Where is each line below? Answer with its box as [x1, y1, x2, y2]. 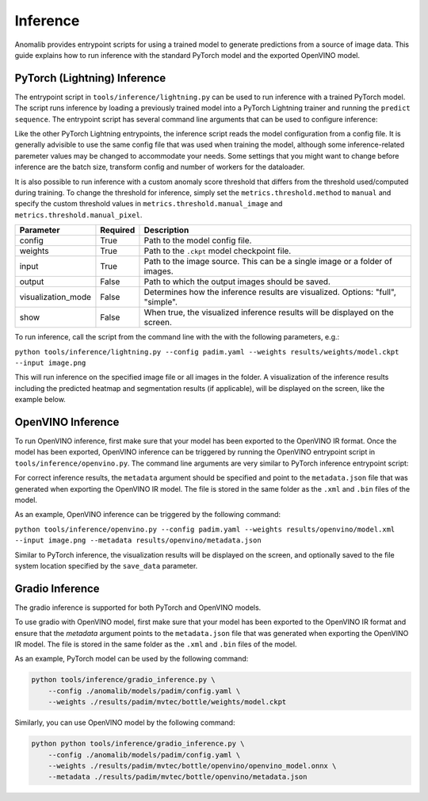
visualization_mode [19, 292, 91, 303]
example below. [14, 395, 67, 404]
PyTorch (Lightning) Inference [14, 71, 166, 85]
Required [100, 224, 136, 236]
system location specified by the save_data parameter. [14, 561, 198, 570]
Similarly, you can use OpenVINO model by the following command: [14, 718, 235, 727]
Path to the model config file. [143, 235, 252, 246]
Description [143, 224, 189, 236]
